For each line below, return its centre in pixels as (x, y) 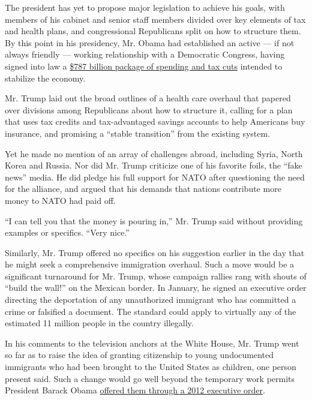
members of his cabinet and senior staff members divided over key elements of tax (155, 19)
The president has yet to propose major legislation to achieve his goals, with (145, 7)
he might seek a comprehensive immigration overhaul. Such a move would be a (150, 264)
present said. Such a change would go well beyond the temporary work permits (150, 378)
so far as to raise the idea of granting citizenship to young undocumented (139, 355)
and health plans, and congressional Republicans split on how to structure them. (153, 31)
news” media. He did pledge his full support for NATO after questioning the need (155, 177)
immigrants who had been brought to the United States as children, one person (151, 367)
